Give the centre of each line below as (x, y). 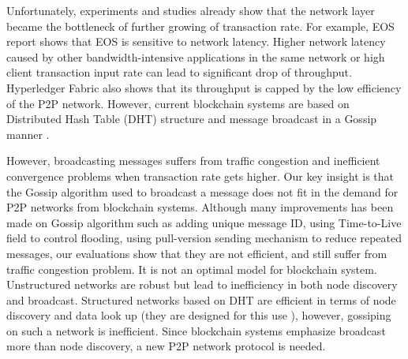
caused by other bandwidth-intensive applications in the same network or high (196, 56)
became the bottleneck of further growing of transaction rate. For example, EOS (200, 26)
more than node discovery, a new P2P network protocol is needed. (166, 346)
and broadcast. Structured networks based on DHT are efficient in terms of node (201, 299)
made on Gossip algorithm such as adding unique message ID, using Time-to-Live (204, 222)
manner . (28, 134)
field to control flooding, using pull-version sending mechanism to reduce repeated (204, 238)
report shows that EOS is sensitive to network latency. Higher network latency (196, 41)
